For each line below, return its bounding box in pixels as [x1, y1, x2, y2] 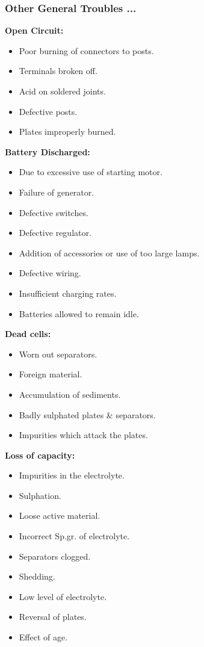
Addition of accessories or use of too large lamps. [19, 246, 200, 259]
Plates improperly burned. [19, 125, 116, 138]
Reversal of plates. [19, 610, 87, 623]
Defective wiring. [19, 267, 81, 279]
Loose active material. [19, 509, 100, 522]
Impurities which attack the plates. [19, 429, 148, 441]
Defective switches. [19, 206, 88, 218]
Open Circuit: [5, 24, 64, 37]
